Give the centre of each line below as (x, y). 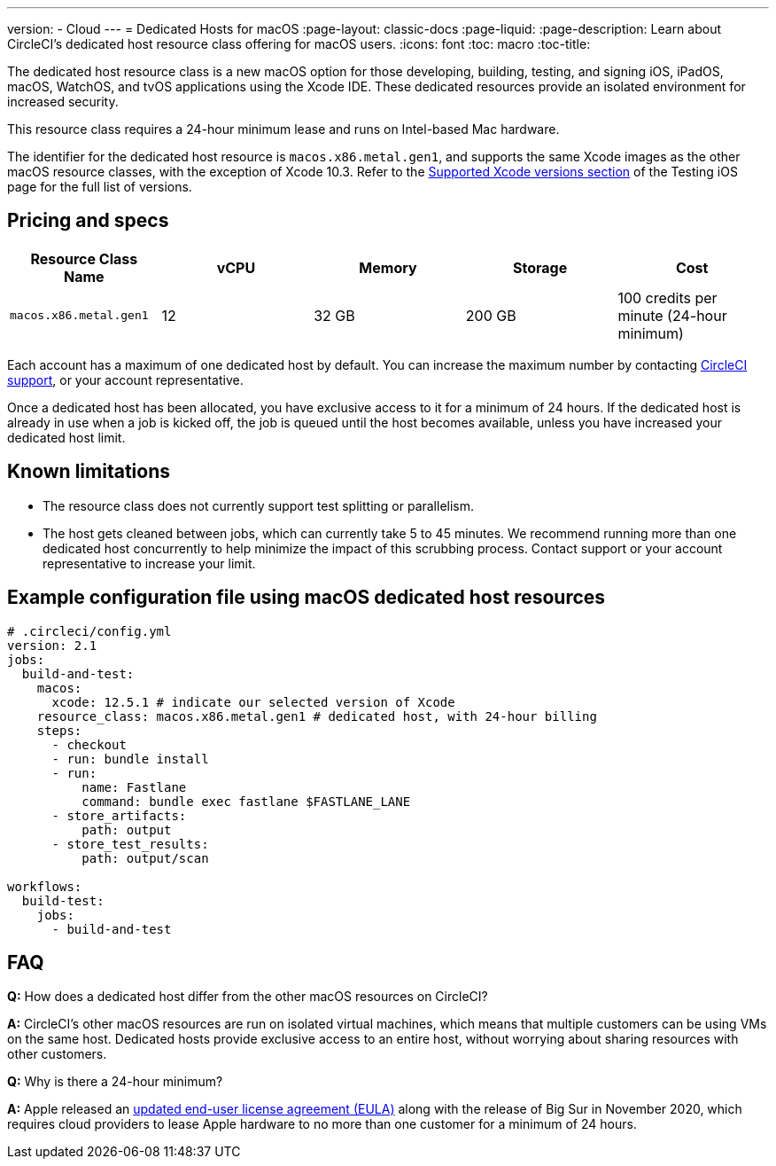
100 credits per (667, 297)
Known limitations (89, 472)
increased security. (63, 102)
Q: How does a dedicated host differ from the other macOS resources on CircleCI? (248, 997)
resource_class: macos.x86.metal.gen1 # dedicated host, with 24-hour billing (317, 716)
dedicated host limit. (66, 437)
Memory (388, 267)
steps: (59, 730)
